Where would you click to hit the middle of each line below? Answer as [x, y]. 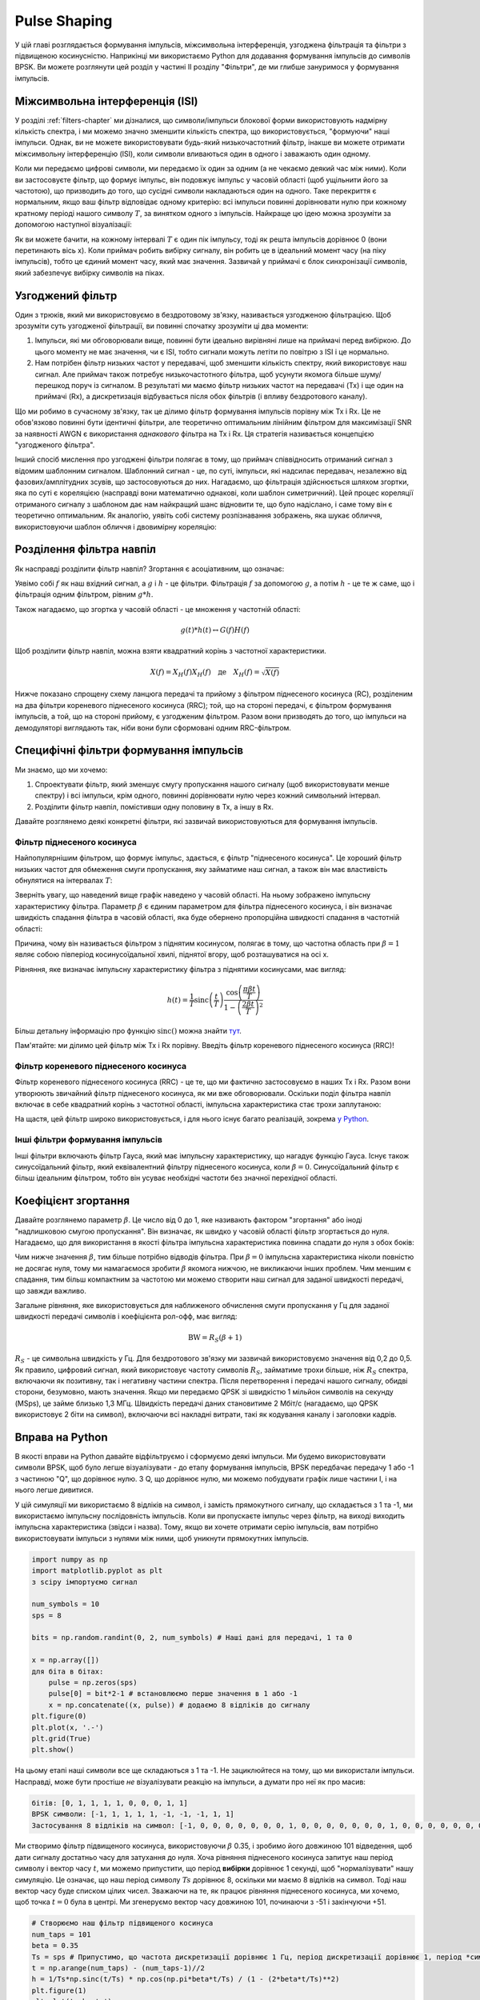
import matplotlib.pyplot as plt [97, 1571]
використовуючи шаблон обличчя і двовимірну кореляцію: [116, 526]
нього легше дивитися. [54, 1490]
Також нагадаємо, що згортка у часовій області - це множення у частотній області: [158, 609]
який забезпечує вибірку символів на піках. [90, 273]
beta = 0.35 [55, 1946]
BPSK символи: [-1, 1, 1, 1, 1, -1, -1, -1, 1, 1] [133, 1814]
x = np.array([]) [66, 1660]
